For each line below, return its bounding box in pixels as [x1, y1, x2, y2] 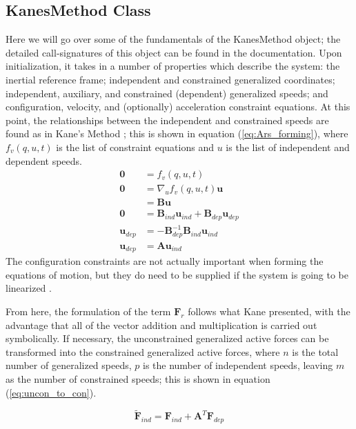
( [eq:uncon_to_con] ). [6, 385, 97, 399]
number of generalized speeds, [6, 358, 132, 372]
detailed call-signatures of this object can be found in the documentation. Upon [6, 45, 342, 59]
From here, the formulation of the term [6, 303, 171, 318]
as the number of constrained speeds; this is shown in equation [6, 371, 270, 386]
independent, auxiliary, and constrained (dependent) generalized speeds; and [6, 86, 328, 100]
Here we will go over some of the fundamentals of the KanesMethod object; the [6, 32, 341, 46]
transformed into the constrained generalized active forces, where [6, 344, 280, 359]
